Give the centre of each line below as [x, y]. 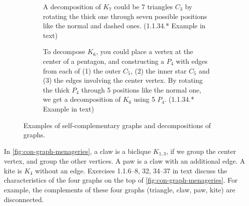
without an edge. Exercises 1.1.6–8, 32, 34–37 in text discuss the [131, 170]
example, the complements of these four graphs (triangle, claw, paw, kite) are [120, 189]
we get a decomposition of [82, 99]
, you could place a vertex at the [145, 51]
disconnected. [24, 199]
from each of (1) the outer [82, 70]
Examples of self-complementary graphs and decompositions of [117, 125]
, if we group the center [201, 151]
